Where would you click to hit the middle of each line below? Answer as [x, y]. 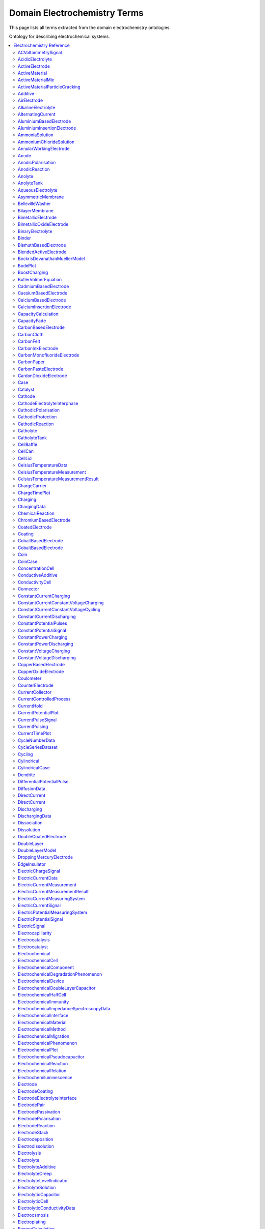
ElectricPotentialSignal [40, 919]
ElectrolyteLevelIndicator [43, 1180]
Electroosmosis [33, 1215]
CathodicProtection [37, 417]
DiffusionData [32, 789]
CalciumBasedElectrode [42, 300]
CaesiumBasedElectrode [43, 293]
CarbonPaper [31, 362]
